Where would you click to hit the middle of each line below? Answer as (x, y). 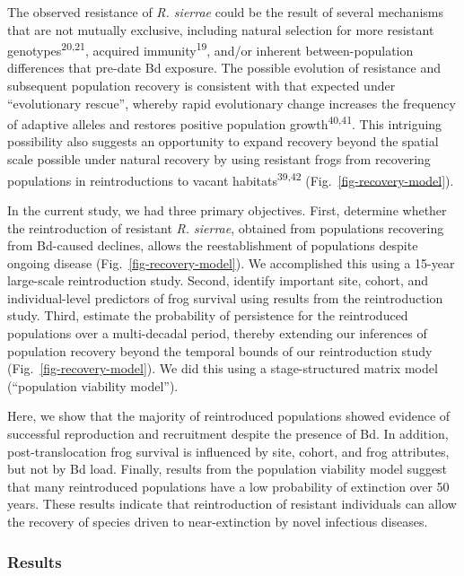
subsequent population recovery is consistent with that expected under (201, 86)
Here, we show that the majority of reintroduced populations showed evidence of (229, 416)
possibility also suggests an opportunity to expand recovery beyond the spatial (223, 141)
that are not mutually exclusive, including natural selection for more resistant (221, 29)
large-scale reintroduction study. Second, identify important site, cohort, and (218, 280)
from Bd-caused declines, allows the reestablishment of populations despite (213, 245)
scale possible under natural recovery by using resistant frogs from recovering (219, 159)
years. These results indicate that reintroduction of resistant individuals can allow (232, 504)
